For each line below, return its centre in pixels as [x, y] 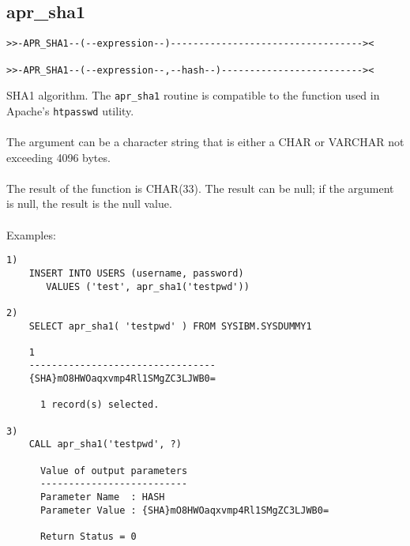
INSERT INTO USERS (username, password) [136, 273]
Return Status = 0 [88, 537]
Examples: [31, 234]
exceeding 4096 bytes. [58, 157]
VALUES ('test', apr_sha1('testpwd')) [148, 286]
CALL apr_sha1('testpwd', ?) [105, 444]
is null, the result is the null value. [89, 203]
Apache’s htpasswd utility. [70, 110]
